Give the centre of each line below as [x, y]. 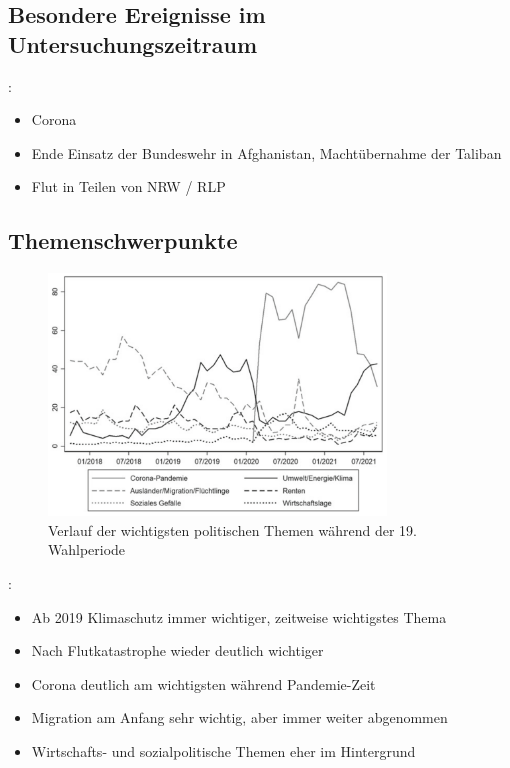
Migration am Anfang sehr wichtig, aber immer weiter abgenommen [239, 717]
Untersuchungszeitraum [133, 43]
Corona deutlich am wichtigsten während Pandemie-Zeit [203, 683]
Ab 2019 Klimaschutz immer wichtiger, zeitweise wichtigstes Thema [239, 616]
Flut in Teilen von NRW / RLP [128, 186]
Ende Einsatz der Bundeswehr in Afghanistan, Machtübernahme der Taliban [266, 152]
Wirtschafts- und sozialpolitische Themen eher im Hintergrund [223, 750]
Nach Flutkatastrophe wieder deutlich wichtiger [177, 650]
